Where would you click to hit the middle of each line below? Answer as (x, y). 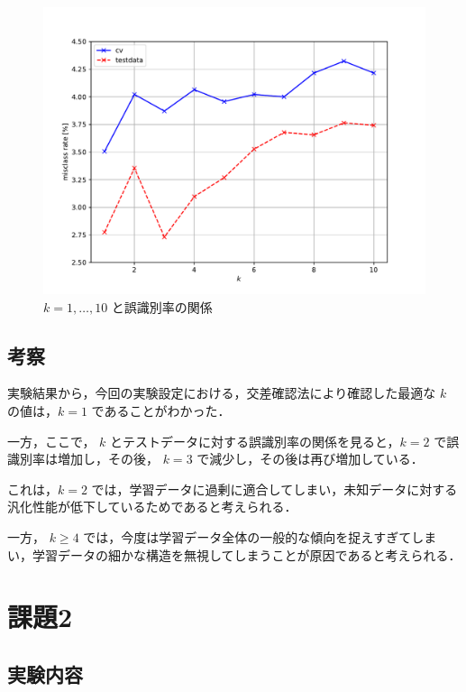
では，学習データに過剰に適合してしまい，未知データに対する (274, 489)
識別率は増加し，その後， (83, 459)
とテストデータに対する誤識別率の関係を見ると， (255, 441)
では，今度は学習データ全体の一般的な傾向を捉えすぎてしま (260, 536)
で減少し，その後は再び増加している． (310, 459)
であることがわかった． (161, 410)
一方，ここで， (51, 441)
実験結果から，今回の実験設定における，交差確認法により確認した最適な (222, 393)
